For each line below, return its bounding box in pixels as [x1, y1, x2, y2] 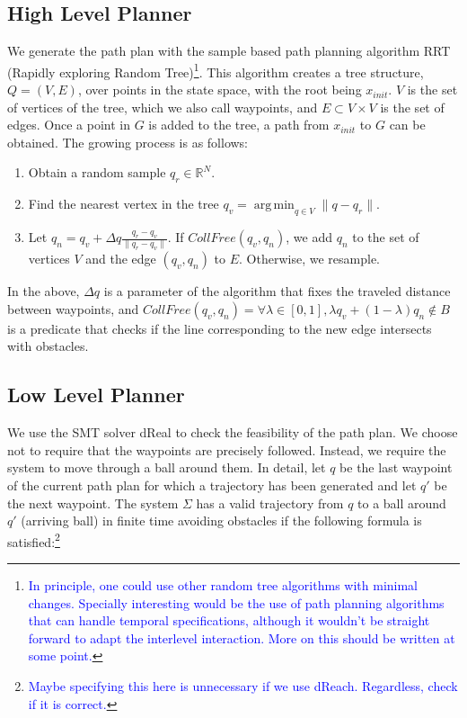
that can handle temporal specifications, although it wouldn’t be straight [28, 611, 430, 630]
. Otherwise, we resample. [239, 249, 380, 268]
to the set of [352, 228, 419, 247]
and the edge [85, 249, 156, 268]
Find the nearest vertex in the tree [28, 194, 219, 213]
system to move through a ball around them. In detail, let [7, 458, 326, 477]
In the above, [7, 282, 80, 301]
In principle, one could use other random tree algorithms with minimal [28, 576, 418, 595]
